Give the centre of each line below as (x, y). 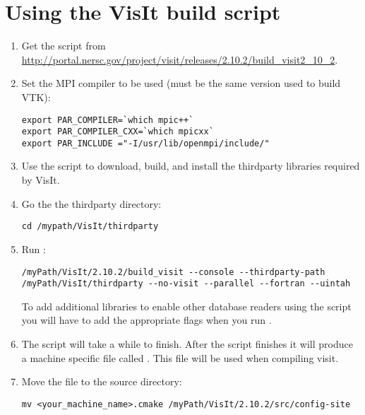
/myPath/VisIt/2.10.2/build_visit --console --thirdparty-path (173, 272)
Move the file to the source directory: (102, 381)
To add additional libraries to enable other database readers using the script (186, 306)
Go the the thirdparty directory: (91, 203)
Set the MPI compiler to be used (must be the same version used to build (181, 83)
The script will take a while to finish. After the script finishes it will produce (187, 344)
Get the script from (64, 46)
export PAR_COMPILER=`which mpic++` (108, 120)
